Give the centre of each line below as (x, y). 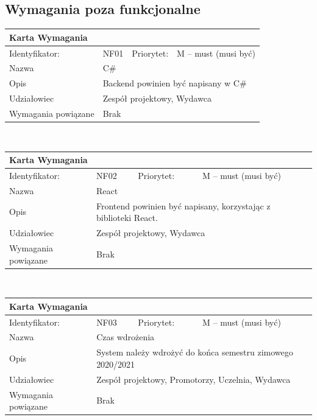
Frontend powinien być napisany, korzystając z (183, 205)
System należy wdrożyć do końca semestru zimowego (195, 352)
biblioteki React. (127, 218)
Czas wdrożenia (126, 337)
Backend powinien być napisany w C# (175, 83)
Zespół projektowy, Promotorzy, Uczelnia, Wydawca (194, 379)
